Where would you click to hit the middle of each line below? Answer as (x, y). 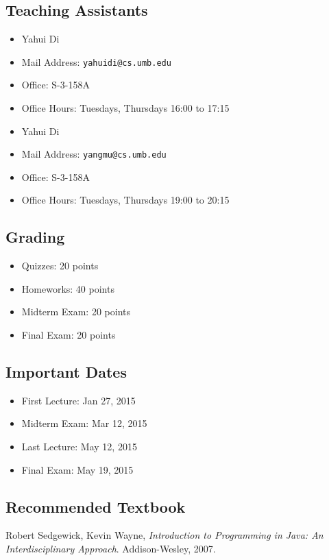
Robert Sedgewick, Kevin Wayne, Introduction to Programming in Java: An (164, 535)
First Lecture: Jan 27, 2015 (78, 400)
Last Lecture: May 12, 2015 (79, 447)
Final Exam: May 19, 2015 (77, 469)
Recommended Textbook (96, 506)
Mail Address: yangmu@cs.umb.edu (94, 154)
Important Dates (66, 372)
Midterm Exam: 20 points (76, 312)
